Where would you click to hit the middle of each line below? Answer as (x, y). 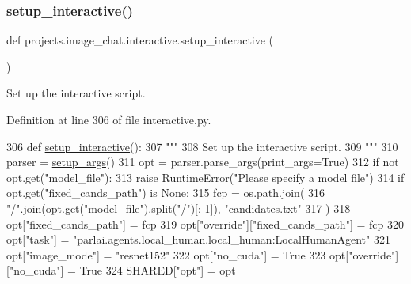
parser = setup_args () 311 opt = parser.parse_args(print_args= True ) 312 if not (203, 162)
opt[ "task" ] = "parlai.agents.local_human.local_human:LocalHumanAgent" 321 (198, 239)
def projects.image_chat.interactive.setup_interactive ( (140, 40)
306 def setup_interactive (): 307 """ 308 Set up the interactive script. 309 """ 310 (202, 146)
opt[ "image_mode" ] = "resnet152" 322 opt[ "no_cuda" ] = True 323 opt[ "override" (201, 254)
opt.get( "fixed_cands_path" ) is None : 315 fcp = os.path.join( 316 (166, 193)
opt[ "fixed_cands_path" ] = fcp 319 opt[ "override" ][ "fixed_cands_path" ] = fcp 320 (205, 223)
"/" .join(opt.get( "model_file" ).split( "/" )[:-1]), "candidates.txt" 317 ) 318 (179, 208)
